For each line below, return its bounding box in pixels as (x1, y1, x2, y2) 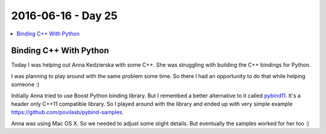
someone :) (11, 81, 40, 88)
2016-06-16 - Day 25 (11, 9, 118, 22)
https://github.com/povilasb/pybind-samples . (11, 109, 124, 116)
